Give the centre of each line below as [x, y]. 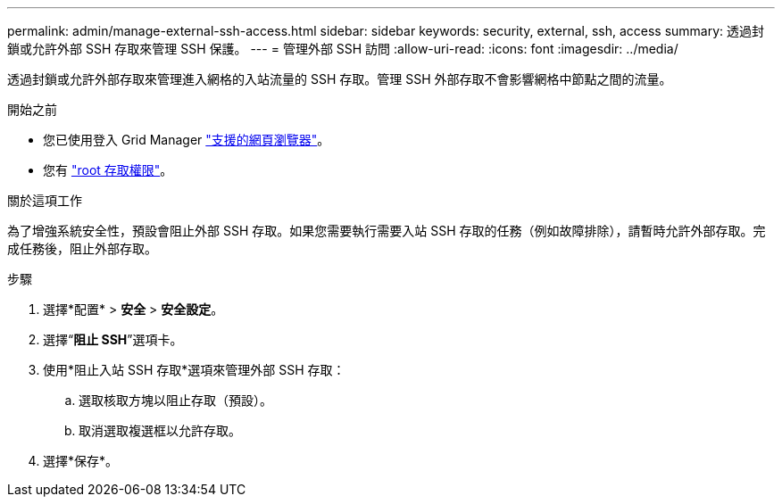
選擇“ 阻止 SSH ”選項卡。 [113, 339]
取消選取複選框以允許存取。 [160, 430]
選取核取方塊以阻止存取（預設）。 [175, 400]
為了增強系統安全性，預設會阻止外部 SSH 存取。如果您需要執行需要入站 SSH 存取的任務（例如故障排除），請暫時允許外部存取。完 [387, 231]
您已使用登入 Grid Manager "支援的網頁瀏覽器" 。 [187, 140]
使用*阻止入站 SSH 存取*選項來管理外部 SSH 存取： [194, 370]
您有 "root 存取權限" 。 [108, 170]
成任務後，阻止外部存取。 [82, 248]
